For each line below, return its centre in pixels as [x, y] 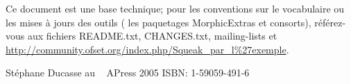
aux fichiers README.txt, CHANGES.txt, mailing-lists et [152, 36]
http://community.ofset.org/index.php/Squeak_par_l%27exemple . [147, 49]
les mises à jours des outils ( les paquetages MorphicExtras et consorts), [159, 22]
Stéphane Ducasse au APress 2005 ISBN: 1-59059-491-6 [128, 73]
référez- [330, 22]
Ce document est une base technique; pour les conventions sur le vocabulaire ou [175, 8]
